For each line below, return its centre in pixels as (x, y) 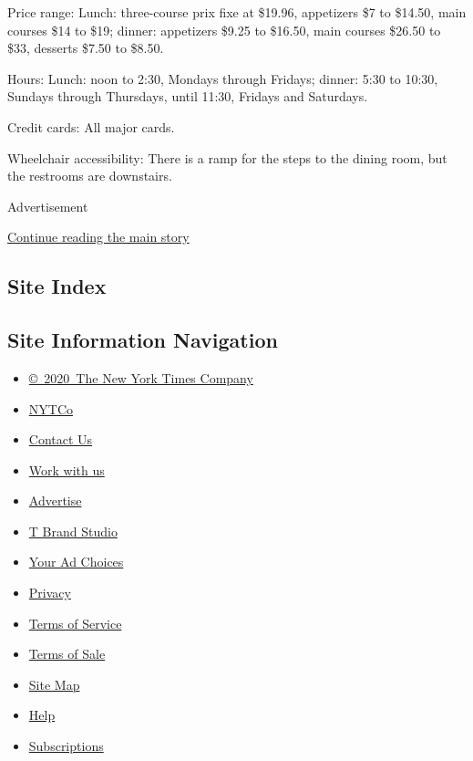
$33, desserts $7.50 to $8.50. (86, 48)
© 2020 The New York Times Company (141, 377)
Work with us (67, 469)
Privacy (50, 593)
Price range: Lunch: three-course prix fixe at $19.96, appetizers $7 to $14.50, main (237, 12)
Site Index (57, 286)
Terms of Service (75, 623)
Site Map (54, 684)
